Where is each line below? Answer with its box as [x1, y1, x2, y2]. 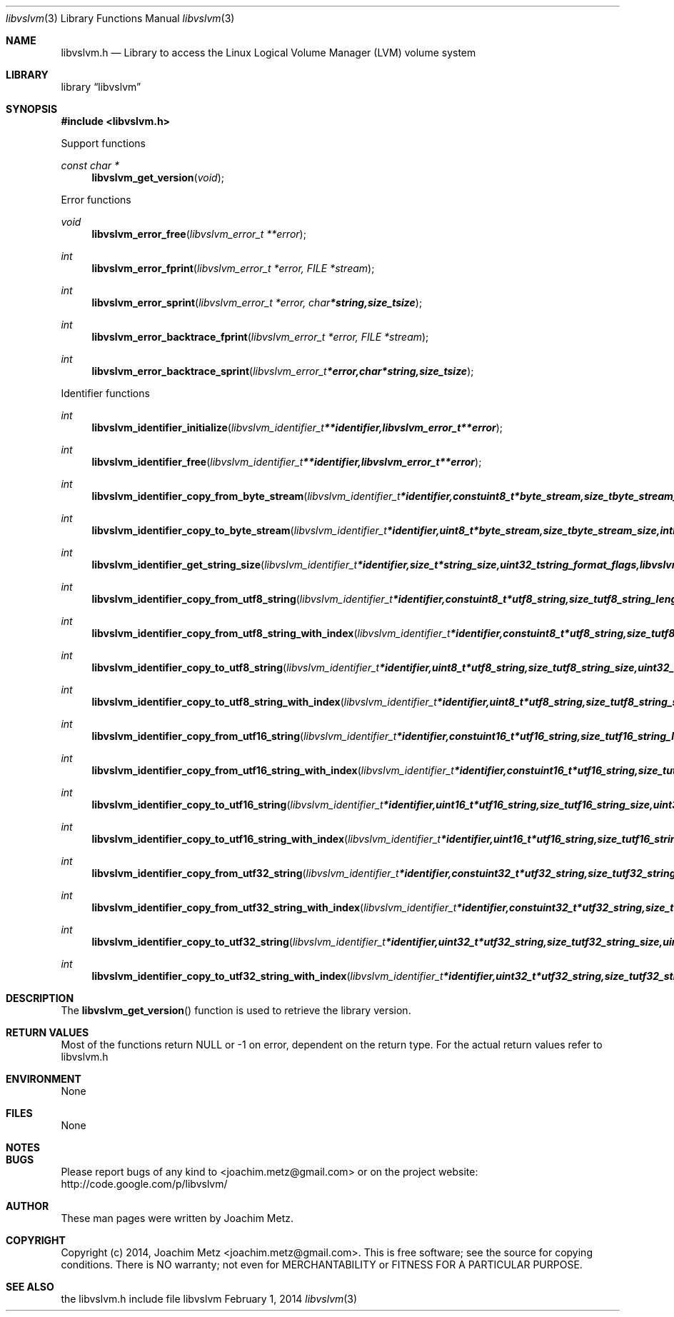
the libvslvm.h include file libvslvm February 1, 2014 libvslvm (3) [61, 1293, 358, 1305]
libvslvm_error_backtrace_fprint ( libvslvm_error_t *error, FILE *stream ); [91, 331, 429, 343]
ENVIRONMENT [6, 1073, 81, 1085]
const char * [61, 159, 120, 171]
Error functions [61, 194, 131, 206]
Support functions [61, 137, 146, 149]
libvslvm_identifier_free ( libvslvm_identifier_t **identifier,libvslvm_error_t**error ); [91, 456, 482, 468]
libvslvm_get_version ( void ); [91, 171, 224, 184]
